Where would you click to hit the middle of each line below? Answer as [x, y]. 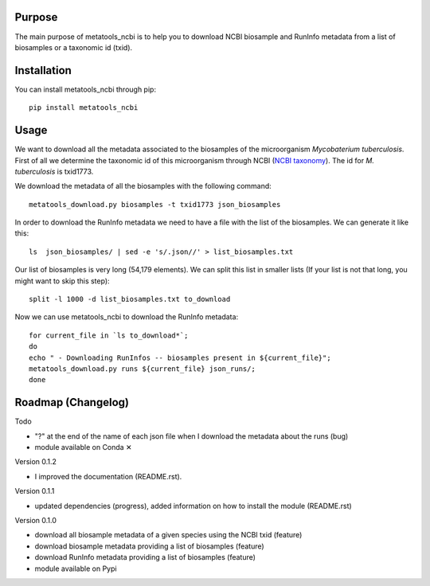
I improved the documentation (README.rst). [108, 476]
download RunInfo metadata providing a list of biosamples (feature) [145, 557]
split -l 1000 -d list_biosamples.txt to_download [130, 299]
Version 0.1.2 [36, 462]
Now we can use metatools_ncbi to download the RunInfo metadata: [127, 317]
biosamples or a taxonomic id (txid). [74, 47]
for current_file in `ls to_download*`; [109, 335]
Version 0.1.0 [36, 520]
